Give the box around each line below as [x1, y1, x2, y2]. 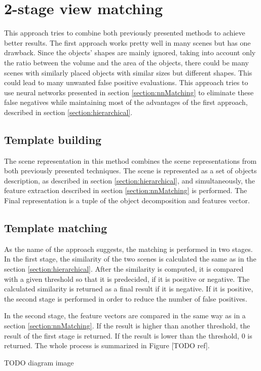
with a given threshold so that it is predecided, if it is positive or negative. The [4, 273, 250, 284]
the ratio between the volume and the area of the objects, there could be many [4, 57, 249, 67]
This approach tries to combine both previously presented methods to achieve [4, 27, 245, 38]
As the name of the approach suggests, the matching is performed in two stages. [4, 243, 253, 254]
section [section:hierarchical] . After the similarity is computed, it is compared [4, 264, 244, 274]
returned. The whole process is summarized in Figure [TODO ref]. [4, 340, 210, 351]
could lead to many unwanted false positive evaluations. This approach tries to [4, 77, 248, 88]
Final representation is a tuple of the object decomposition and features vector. [4, 195, 250, 206]
